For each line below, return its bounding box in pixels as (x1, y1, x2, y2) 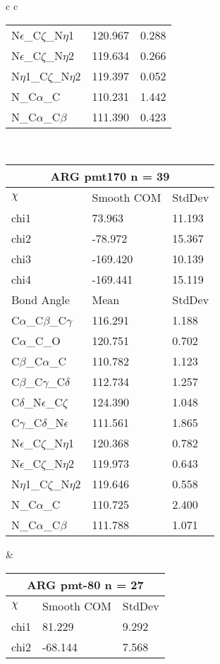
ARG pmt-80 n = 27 (26, 576, 144, 593)
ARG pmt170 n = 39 (50, 168, 170, 185)
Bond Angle (11, 291, 70, 308)
